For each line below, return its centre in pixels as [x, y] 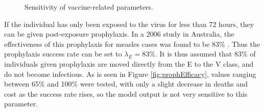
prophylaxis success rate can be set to [63, 54]
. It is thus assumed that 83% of [205, 54]
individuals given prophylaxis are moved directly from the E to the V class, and [129, 63]
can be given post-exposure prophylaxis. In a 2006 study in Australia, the [119, 34]
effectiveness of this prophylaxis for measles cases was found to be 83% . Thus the [132, 44]
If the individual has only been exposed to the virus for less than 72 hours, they [129, 24]
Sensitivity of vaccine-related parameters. [89, 7]
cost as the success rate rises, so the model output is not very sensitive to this [126, 93]
